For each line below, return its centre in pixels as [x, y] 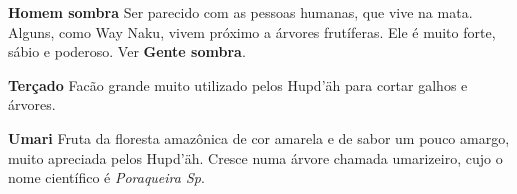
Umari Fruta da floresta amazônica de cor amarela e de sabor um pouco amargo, [259, 137]
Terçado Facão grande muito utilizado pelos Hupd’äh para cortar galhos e [238, 84]
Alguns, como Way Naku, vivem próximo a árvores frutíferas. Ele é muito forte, [252, 31]
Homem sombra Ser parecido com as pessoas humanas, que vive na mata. [240, 12]
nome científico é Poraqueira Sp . [106, 177]
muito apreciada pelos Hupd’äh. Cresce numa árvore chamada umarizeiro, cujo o [255, 157]
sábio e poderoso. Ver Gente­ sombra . [127, 51]
